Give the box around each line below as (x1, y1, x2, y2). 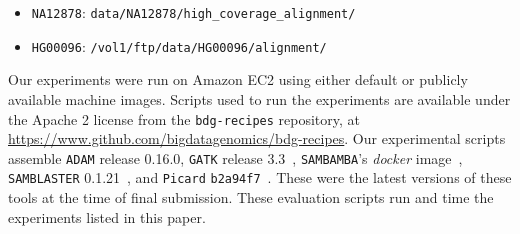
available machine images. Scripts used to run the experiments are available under (8, 88, 511, 109)
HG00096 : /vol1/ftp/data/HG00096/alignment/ (31, 35, 327, 56)
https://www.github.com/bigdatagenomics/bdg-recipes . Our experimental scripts (8, 128, 506, 149)
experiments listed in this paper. (8, 206, 206, 227)
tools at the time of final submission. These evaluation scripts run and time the (8, 187, 494, 208)
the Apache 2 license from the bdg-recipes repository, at (8, 108, 361, 129)
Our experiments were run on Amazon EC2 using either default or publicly (8, 69, 468, 90)
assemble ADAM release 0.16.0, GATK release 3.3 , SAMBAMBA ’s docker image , (8, 147, 463, 168)
